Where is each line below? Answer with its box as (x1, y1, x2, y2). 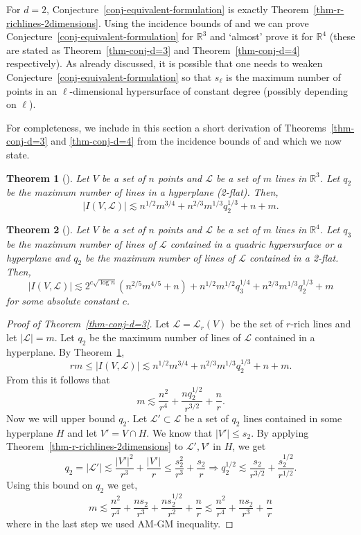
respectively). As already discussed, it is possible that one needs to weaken (6, 56, 323, 71)
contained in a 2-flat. (249, 250, 339, 264)
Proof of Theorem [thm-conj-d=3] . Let (6, 316, 170, 331)
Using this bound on (6, 478, 93, 492)
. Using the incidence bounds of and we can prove (98, 15, 309, 30)
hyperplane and (6, 250, 71, 264)
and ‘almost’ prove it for (210, 29, 313, 44)
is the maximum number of (225, 69, 341, 84)
